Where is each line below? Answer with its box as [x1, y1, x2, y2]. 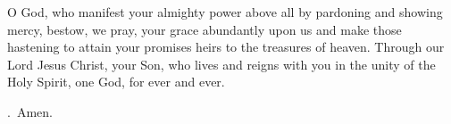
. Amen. [7, 102, 53, 120]
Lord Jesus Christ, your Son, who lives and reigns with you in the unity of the [7, 54, 436, 73]
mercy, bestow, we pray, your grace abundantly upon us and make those [7, 20, 402, 38]
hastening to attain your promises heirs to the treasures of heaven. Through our [7, 37, 445, 56]
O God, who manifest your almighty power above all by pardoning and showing [7, 3, 443, 21]
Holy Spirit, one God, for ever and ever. [7, 72, 225, 91]
